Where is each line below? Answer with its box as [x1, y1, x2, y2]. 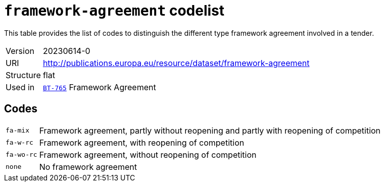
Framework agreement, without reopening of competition [39, 149, 257, 160]
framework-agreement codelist [4, 2, 225, 19]
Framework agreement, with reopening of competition [39, 137, 245, 148]
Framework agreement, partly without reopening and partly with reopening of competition [39, 125, 381, 136]
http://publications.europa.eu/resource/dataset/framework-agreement [42, 57, 310, 68]
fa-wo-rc [6, 151, 37, 159]
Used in [6, 82, 35, 92]
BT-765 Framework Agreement [42, 82, 156, 92]
